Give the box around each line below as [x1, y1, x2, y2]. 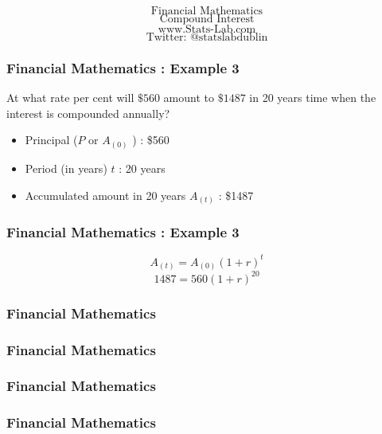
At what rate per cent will [6, 89, 134, 106]
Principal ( [25, 131, 78, 148]
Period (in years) [25, 159, 107, 176]
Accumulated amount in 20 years [25, 186, 186, 203]
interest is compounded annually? [6, 104, 170, 121]
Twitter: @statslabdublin [146, 32, 268, 43]
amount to [163, 89, 215, 106]
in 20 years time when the [249, 89, 376, 106]
